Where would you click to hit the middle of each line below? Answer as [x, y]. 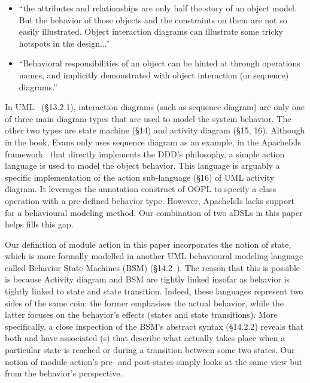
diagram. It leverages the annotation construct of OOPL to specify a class [141, 189]
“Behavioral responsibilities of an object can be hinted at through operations [159, 63]
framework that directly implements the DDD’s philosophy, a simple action [145, 153]
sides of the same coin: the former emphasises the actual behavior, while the [145, 303]
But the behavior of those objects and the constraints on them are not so [153, 19]
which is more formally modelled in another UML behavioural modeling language [154, 256]
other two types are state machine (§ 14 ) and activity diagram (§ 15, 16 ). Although [155, 130]
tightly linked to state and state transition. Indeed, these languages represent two [154, 291]
